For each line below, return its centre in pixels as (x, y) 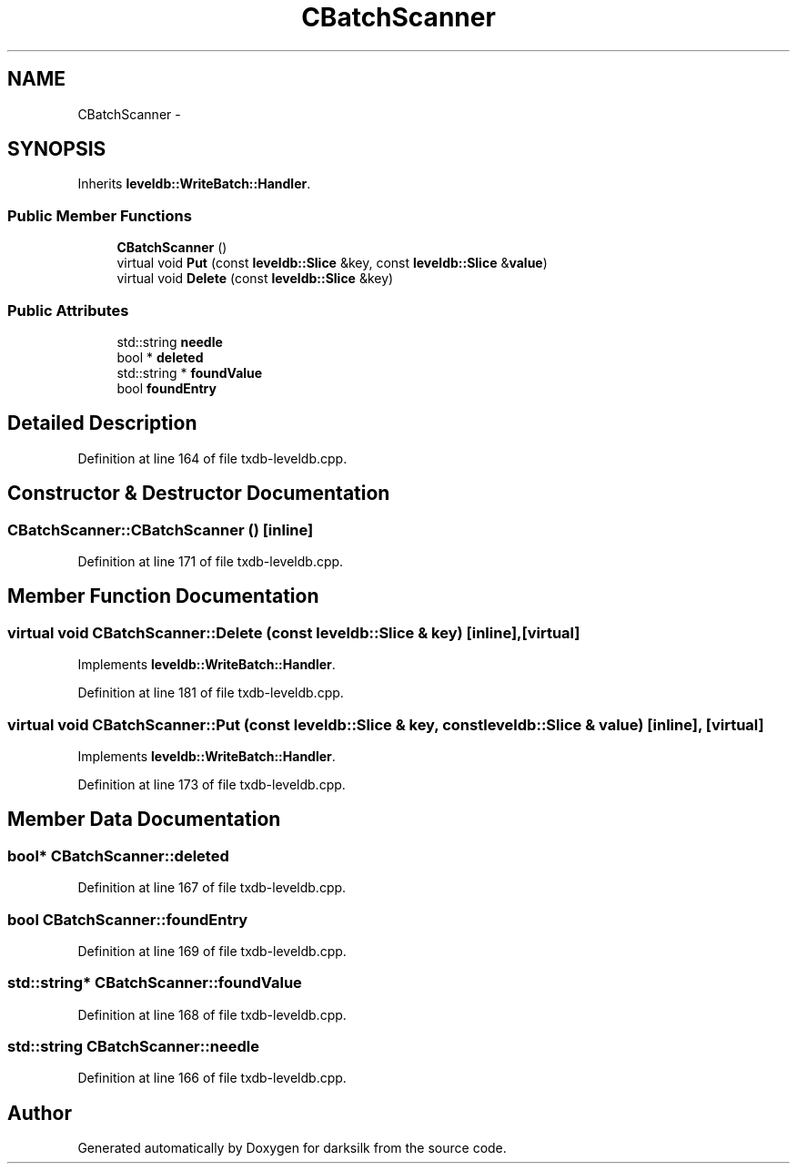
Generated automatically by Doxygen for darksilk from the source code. (292, 1148)
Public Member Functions (100, 215)
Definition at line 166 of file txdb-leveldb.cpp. (212, 1078)
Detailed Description (102, 423)
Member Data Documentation (144, 820)
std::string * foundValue (190, 372)
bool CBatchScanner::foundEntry (128, 919)
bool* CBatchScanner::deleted (118, 855)
